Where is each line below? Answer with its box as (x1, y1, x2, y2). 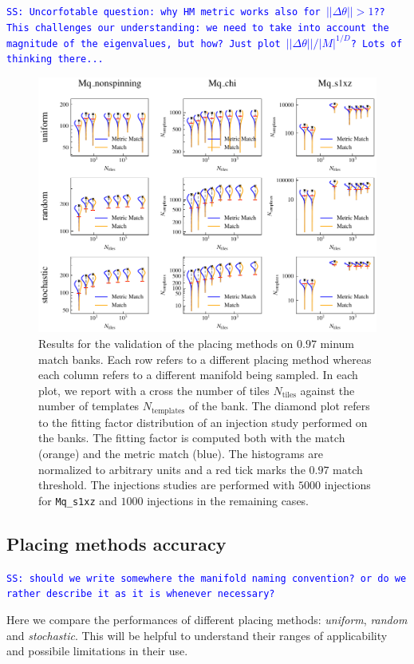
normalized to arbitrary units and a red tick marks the (38, 460, 306, 477)
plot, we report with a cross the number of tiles (38, 381, 270, 398)
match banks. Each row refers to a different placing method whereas (38, 350, 372, 367)
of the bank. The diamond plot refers (188, 397, 370, 414)
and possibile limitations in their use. (6, 642, 188, 659)
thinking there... (6, 53, 104, 65)
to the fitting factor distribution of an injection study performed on (38, 413, 368, 430)
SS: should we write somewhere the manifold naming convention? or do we (6, 572, 407, 584)
